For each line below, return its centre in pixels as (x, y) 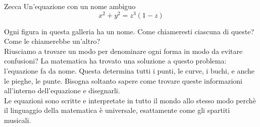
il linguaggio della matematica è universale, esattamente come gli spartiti (117, 110)
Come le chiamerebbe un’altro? (52, 41)
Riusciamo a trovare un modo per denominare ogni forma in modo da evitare (123, 51)
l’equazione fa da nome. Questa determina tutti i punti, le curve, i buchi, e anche (129, 71)
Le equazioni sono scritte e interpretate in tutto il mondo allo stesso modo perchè (130, 100)
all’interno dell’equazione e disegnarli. (62, 90)
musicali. (18, 120)
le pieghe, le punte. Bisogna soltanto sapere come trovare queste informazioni (123, 80)
